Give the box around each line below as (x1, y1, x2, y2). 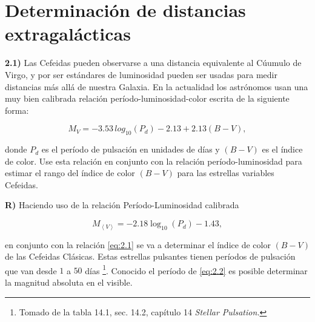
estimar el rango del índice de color (5, 166, 135, 179)
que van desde (5, 264, 57, 277)
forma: (5, 103, 29, 116)
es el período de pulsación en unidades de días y (41, 143, 220, 156)
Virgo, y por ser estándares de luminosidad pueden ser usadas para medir (5, 68, 277, 80)
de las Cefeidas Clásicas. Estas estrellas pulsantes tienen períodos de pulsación (5, 250, 296, 263)
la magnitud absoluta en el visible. (5, 276, 133, 288)
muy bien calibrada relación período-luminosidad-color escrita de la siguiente (5, 92, 290, 105)
